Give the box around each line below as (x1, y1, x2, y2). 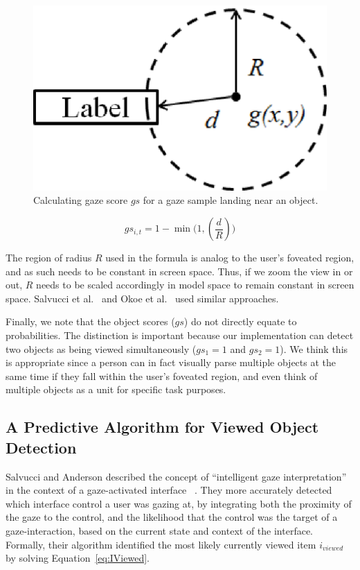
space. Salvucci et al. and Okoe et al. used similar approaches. (6, 291, 279, 305)
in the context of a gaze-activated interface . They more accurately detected (6, 483, 332, 497)
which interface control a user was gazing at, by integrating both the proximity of (6, 496, 352, 510)
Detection (6, 436, 77, 458)
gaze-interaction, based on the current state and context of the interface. (6, 523, 314, 537)
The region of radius (6, 250, 92, 265)
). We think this (280, 341, 348, 356)
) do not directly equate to (183, 314, 297, 329)
